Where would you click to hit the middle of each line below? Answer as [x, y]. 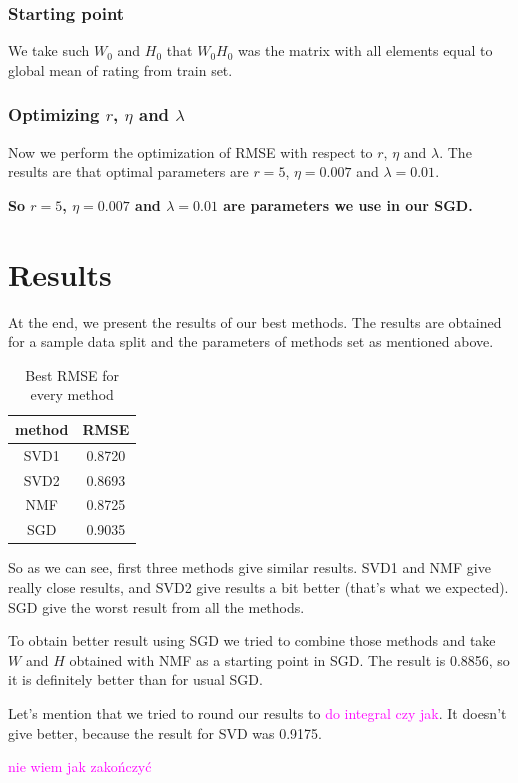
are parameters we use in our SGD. [348, 204]
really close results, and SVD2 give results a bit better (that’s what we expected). [258, 586]
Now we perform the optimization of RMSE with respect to [190, 151]
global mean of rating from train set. [120, 69]
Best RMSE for [72, 374]
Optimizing [54, 114]
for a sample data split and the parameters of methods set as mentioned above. [251, 341]
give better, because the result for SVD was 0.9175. [165, 732]
